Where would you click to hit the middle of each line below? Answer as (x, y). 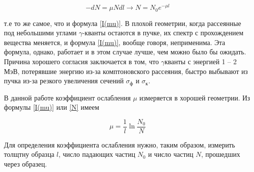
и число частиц (171, 154)
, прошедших (221, 154)
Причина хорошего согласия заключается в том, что (82, 61)
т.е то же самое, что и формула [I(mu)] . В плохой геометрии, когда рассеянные (123, 23)
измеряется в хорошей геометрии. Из (195, 97)
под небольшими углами (40, 33)
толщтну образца (29, 154)
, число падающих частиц (97, 154)
